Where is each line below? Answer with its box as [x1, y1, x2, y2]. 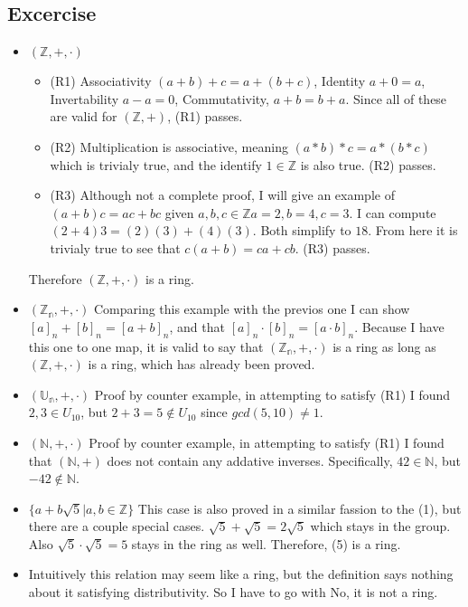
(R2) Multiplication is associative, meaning [50, 137, 288, 156]
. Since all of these [345, 89, 447, 108]
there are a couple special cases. [28, 517, 205, 536]
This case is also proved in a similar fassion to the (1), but [137, 498, 462, 517]
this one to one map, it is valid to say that [28, 337, 264, 356]
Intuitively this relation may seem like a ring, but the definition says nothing [28, 564, 454, 583]
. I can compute [349, 203, 436, 222]
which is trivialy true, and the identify [50, 155, 262, 174]
